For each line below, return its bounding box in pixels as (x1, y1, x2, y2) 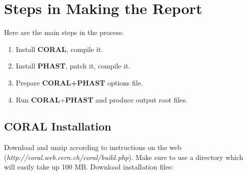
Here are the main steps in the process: (4, 27, 124, 37)
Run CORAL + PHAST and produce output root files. (15, 94, 187, 104)
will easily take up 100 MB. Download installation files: (4, 161, 173, 172)
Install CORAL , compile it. (15, 43, 103, 54)
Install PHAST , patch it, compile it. (15, 60, 130, 71)
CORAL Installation (4, 118, 111, 134)
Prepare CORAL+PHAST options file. (15, 77, 143, 87)
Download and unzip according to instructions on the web (4, 142, 181, 152)
